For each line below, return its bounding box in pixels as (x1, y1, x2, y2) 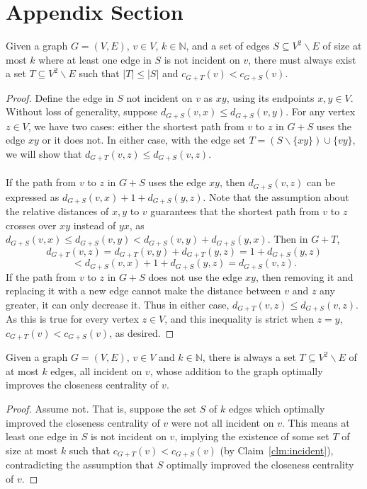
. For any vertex (286, 104, 356, 119)
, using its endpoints (226, 90, 315, 105)
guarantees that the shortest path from (150, 203, 320, 218)
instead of (73, 217, 116, 232)
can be (306, 175, 335, 190)
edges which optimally (228, 401, 325, 415)
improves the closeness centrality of (6, 377, 159, 392)
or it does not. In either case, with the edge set (42, 132, 246, 147)
